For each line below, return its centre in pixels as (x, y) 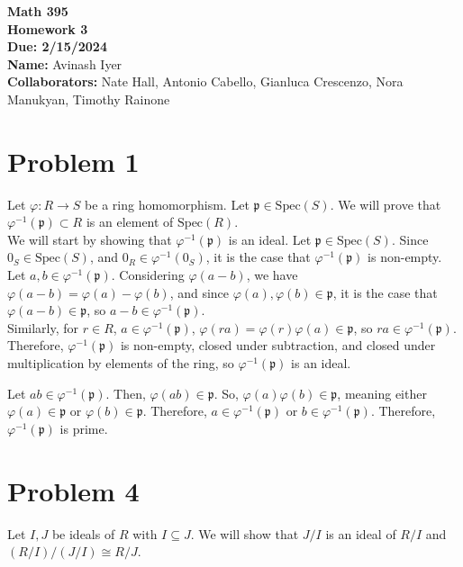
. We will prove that (386, 204)
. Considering (148, 275)
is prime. (84, 428)
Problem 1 (73, 161)
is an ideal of (361, 533)
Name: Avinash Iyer (65, 63)
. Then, (126, 393)
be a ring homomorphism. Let (167, 204)
